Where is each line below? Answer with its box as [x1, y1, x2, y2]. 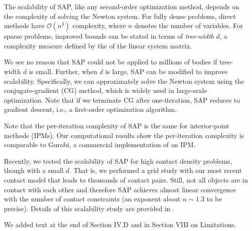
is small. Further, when [29, 66, 97, 76]
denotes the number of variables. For [134, 20, 243, 31]
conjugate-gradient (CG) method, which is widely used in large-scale [4, 85, 207, 95]
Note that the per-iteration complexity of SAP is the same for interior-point [4, 120, 230, 130]
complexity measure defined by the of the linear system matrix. [4, 40, 192, 50]
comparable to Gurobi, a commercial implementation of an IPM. [4, 139, 196, 150]
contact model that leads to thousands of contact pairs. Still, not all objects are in [4, 174, 248, 185]
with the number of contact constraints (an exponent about [4, 194, 181, 204]
